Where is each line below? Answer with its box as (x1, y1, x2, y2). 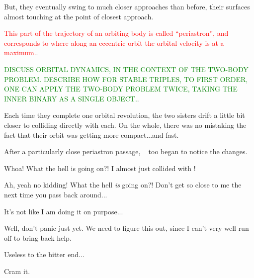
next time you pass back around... (4, 189, 107, 199)
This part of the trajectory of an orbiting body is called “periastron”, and (4, 28, 229, 38)
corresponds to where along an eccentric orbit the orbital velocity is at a (4, 37, 224, 48)
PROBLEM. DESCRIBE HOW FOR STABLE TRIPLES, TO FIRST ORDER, (4, 74, 248, 84)
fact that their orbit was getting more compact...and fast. (4, 129, 179, 140)
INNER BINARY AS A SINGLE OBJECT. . (4, 93, 139, 103)
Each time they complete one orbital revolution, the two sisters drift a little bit (4, 110, 245, 120)
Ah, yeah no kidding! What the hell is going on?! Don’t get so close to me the (4, 180, 242, 190)
